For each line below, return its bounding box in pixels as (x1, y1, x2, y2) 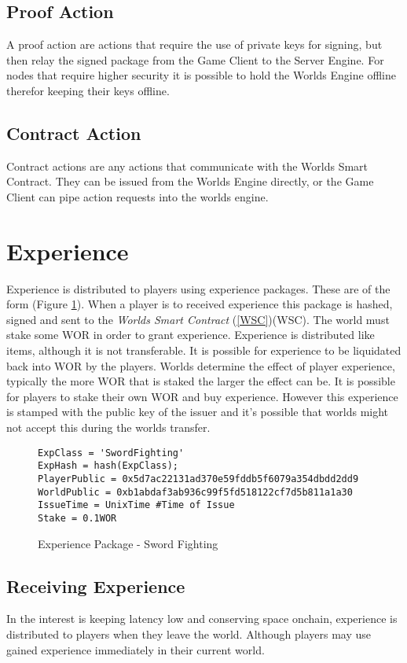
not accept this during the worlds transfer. (6, 419, 211, 436)
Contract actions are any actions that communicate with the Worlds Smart (6, 157, 368, 174)
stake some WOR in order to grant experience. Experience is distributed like (6, 326, 375, 343)
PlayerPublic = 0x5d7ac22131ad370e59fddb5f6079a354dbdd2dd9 (38, 473, 359, 484)
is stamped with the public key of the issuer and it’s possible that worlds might (6, 403, 389, 420)
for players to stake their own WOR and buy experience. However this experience (6, 388, 398, 404)
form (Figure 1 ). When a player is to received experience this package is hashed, (6, 296, 393, 312)
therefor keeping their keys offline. (6, 82, 170, 98)
